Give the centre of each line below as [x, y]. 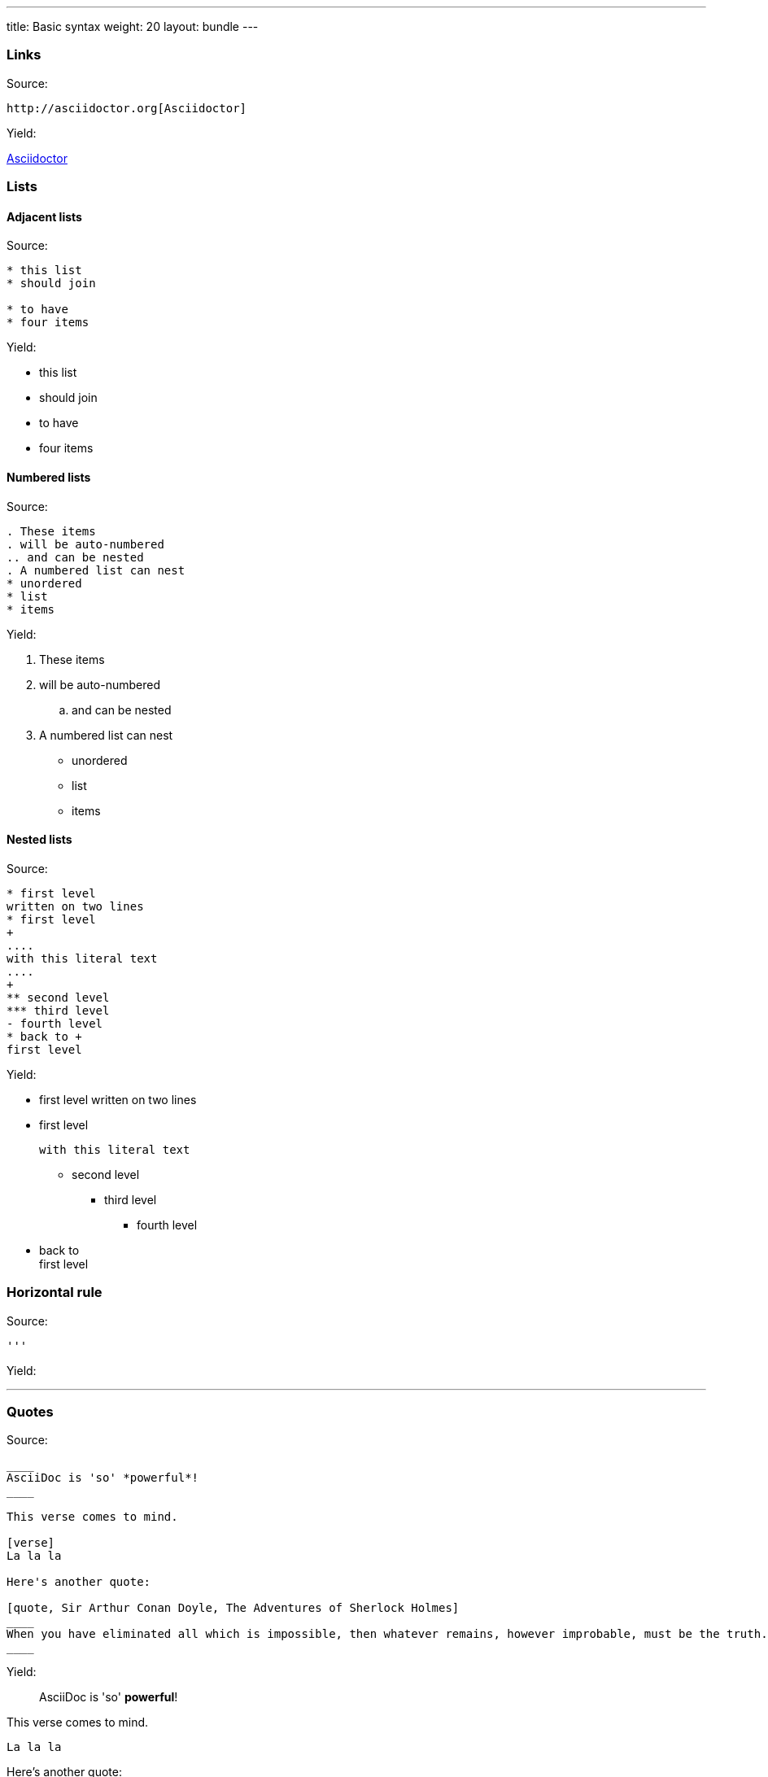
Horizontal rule [55, 1292]
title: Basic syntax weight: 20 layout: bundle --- [133, 26]
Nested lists [39, 840]
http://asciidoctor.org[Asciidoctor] [127, 108]
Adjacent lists [44, 216]
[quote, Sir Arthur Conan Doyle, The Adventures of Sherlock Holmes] [233, 1608]
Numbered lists [49, 477]
